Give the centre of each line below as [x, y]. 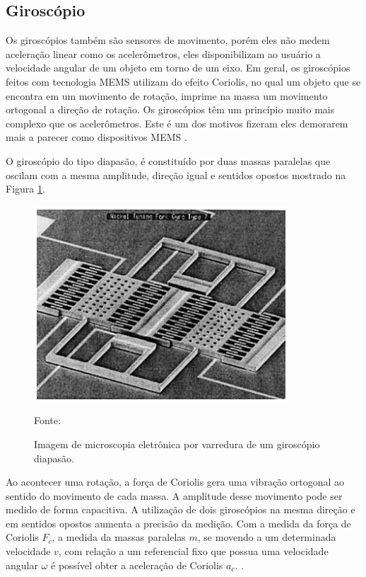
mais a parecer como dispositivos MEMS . [96, 137]
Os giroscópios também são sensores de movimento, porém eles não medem [168, 40]
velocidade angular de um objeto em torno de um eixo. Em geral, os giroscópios [178, 68]
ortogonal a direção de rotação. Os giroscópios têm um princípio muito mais [170, 109]
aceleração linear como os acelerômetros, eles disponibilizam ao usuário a [163, 53]
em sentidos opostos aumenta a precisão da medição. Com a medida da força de [178, 523]
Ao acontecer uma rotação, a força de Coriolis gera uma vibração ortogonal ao [175, 482]
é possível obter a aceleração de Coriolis [137, 565]
